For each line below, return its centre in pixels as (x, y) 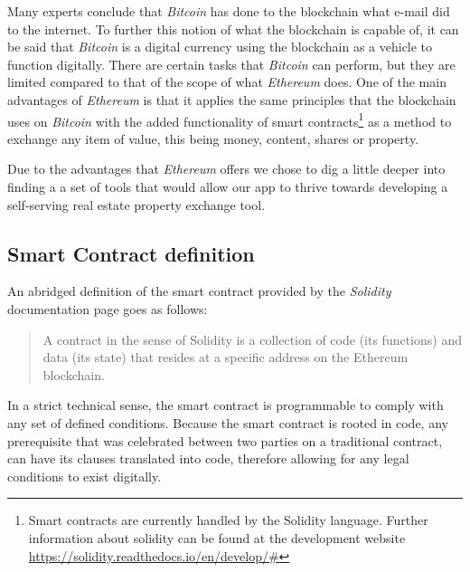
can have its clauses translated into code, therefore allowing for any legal (208, 458)
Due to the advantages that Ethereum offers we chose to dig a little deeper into (226, 169)
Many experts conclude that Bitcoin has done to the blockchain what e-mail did (229, 11)
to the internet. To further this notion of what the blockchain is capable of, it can (233, 29)
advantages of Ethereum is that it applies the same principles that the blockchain (232, 99)
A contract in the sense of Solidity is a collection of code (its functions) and (252, 339)
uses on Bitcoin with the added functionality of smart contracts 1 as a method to (230, 119)
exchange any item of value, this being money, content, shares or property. (213, 138)
